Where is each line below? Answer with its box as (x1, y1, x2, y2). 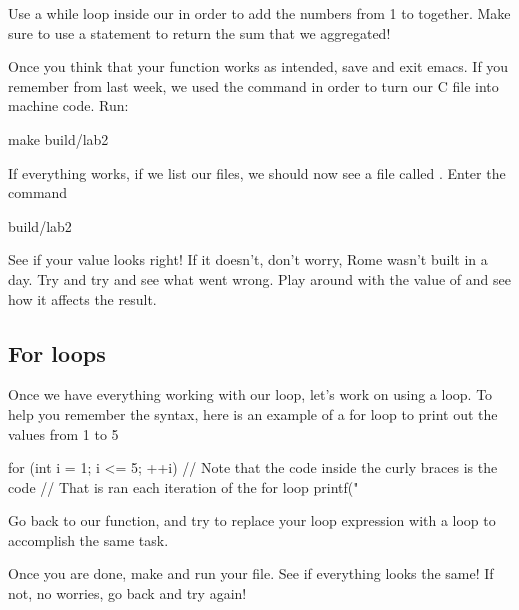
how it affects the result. (8, 288, 157, 309)
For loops (8, 337, 106, 368)
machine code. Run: (8, 95, 129, 116)
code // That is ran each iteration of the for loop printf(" (8, 476, 359, 497)
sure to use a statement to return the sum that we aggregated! (8, 22, 391, 43)
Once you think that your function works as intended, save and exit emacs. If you (8, 56, 509, 77)
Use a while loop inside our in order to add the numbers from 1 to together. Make (8, 3, 511, 23)
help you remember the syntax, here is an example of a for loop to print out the (8, 403, 498, 424)
